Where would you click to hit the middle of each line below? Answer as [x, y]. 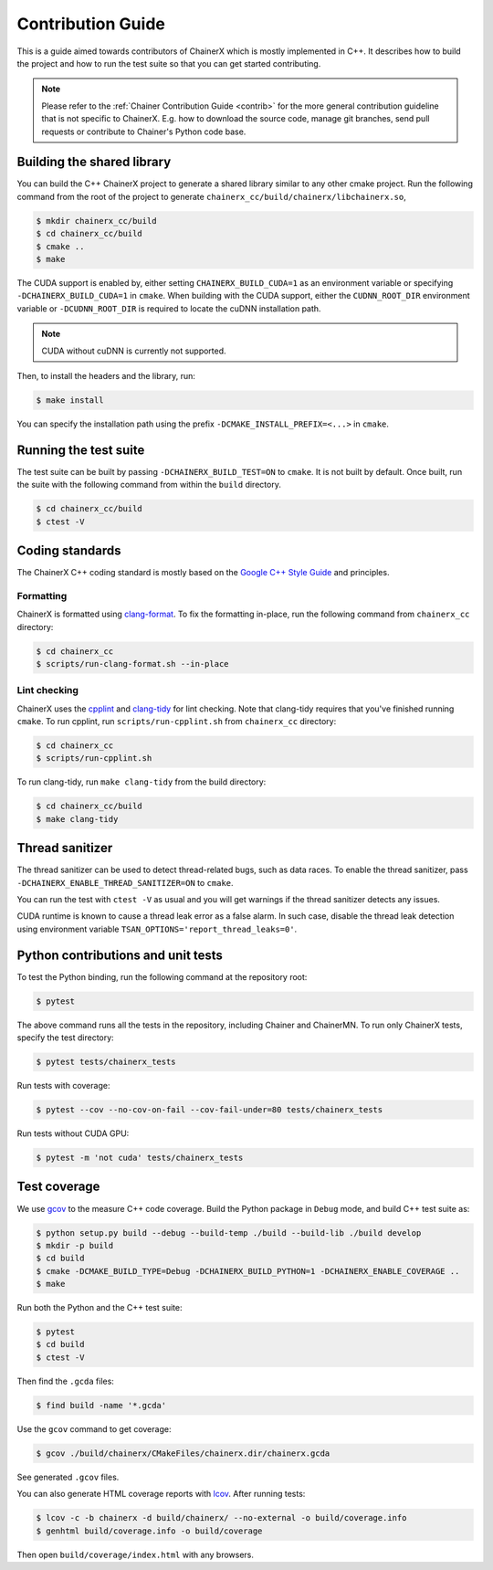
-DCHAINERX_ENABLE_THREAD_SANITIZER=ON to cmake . [125, 882]
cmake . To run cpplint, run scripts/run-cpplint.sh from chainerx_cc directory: [177, 722]
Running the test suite [81, 450]
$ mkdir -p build [75, 1245]
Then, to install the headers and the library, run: [106, 375]
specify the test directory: [65, 1038]
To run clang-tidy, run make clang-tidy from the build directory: [142, 782]
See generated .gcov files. [68, 1477]
